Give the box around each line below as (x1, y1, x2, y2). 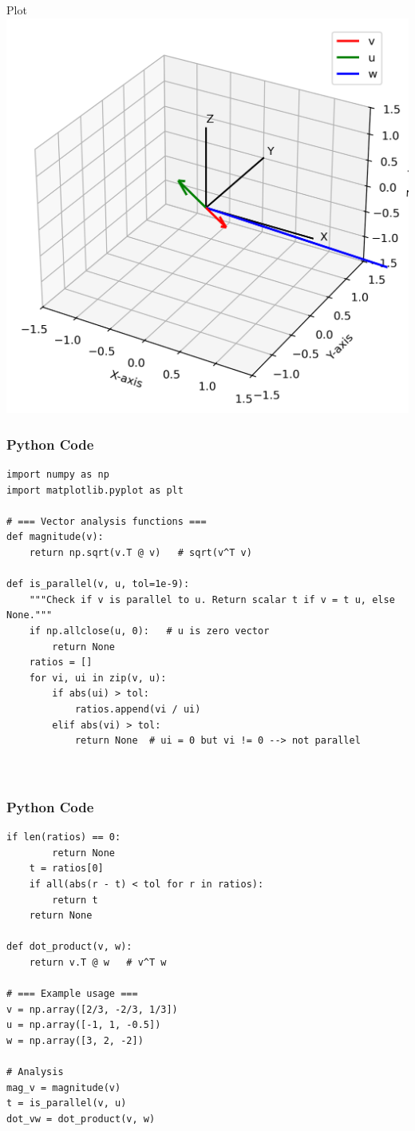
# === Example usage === (6, 988, 138, 1000)
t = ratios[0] (29, 863, 104, 875)
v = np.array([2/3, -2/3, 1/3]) (6, 1003, 178, 1015)
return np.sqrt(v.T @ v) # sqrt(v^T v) (29, 547, 252, 559)
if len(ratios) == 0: (6, 831, 121, 843)
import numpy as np (6, 469, 109, 481)
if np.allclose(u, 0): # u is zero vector (29, 625, 270, 637)
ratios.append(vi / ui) (74, 703, 201, 715)
